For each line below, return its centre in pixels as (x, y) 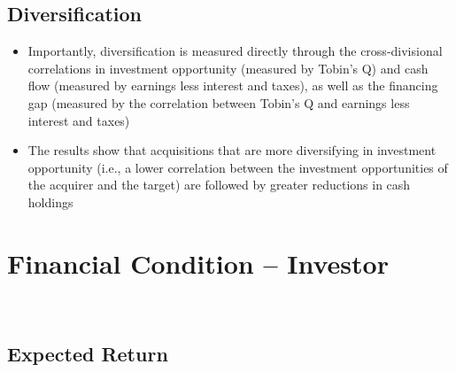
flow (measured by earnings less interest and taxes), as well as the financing (233, 85)
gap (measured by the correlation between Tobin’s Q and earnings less (219, 102)
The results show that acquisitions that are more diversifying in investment (232, 150)
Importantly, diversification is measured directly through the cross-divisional (235, 51)
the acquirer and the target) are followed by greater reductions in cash (219, 185)
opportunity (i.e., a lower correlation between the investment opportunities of (238, 167)
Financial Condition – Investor (198, 263)
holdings (50, 201)
